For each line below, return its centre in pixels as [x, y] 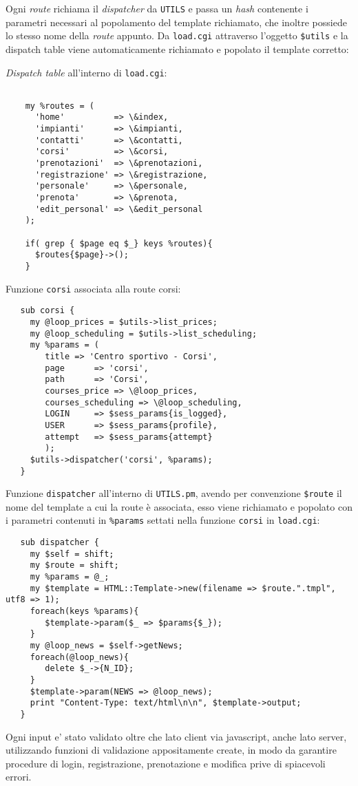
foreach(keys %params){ [84, 611]
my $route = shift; [74, 565]
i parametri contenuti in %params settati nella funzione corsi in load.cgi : [163, 520]
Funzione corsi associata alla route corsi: [93, 288]
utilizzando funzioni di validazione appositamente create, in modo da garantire [171, 750]
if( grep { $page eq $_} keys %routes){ [119, 243]
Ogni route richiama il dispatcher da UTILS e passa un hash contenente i [157, 8]
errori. [19, 777]
